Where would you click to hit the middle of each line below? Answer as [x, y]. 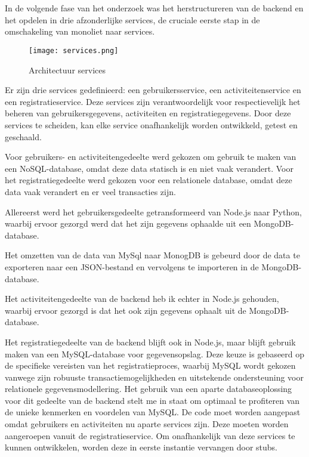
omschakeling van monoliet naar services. [80, 31]
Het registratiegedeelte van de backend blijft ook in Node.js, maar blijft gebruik [150, 342]
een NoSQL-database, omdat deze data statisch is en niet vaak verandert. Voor [149, 168]
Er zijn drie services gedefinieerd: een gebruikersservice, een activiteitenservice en [153, 90]
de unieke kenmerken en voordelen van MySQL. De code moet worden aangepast [153, 412]
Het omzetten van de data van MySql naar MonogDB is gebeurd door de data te [152, 255]
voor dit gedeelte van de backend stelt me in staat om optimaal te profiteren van [152, 400]
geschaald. [23, 136]
